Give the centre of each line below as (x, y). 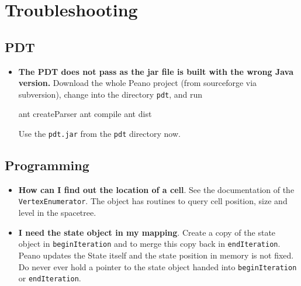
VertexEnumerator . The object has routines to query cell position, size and (153, 201)
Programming (47, 165)
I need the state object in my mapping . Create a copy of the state (147, 232)
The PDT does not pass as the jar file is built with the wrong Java (156, 71)
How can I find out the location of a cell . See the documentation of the (156, 189)
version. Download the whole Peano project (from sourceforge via (138, 83)
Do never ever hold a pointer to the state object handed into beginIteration (158, 266)
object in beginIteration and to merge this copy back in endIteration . (149, 244)
